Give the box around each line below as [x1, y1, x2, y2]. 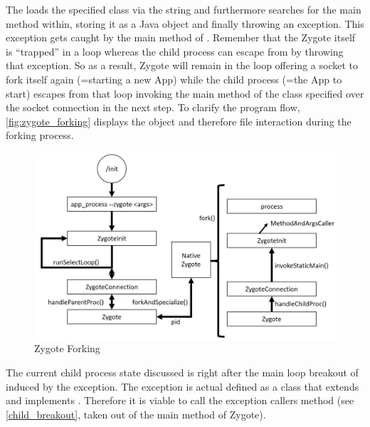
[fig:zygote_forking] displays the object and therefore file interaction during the [6, 113, 351, 128]
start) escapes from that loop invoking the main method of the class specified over [6, 86, 364, 101]
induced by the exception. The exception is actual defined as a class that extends [6, 379, 359, 393]
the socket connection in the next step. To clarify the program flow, [6, 100, 300, 115]
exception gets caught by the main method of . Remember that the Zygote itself [6, 30, 356, 45]
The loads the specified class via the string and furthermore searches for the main [6, 2, 361, 16]
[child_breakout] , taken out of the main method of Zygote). [6, 406, 266, 421]
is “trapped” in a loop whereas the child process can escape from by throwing [6, 43, 344, 58]
